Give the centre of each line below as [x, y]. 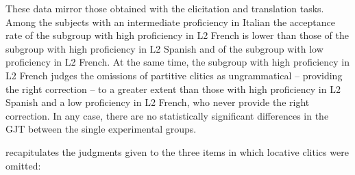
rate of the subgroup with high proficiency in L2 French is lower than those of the [177, 35]
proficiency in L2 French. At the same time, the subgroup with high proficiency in [177, 62]
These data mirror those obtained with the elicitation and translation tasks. [165, 8]
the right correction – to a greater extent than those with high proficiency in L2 [173, 89]
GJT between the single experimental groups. [101, 129]
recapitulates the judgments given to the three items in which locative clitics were [177, 151]
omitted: [23, 165]
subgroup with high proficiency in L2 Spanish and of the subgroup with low [164, 48]
